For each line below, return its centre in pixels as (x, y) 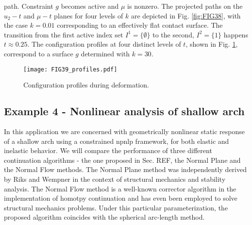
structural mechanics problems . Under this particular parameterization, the (116, 207)
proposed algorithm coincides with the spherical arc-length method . (104, 217)
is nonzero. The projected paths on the (185, 6)
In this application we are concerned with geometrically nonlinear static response (124, 131)
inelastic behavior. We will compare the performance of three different (108, 150)
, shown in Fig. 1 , (212, 44)
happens (236, 34)
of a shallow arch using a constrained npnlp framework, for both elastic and (117, 141)
